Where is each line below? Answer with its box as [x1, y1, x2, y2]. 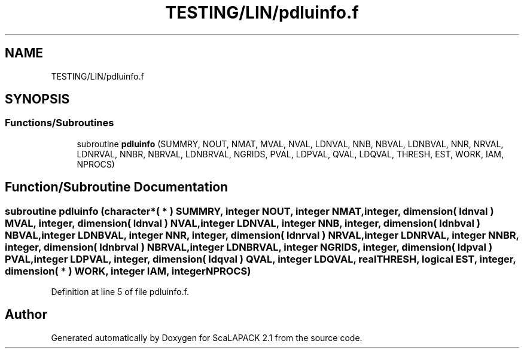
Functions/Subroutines [5, 117, 114, 129]
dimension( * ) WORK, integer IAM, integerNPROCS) [5, 264, 251, 277]
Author [5, 307, 47, 322]
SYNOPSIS [5, 92, 70, 107]
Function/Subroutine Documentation [5, 179, 229, 195]
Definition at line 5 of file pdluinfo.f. [51, 287, 189, 297]
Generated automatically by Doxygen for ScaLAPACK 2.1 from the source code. [51, 332, 362, 343]
